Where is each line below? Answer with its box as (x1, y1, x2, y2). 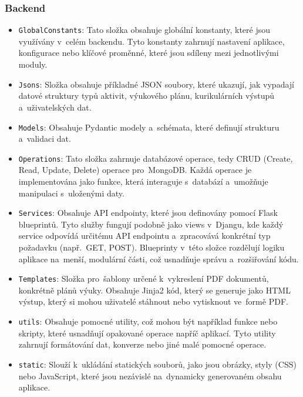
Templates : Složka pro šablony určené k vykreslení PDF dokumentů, (18, 272, 269, 285)
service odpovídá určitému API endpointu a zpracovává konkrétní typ (18, 229, 271, 242)
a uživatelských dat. (18, 101, 92, 113)
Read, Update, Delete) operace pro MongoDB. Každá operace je (18, 164, 252, 176)
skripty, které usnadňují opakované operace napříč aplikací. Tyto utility (18, 326, 276, 339)
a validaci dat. (18, 132, 71, 145)
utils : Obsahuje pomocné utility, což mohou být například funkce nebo (18, 315, 278, 328)
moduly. (18, 58, 48, 71)
